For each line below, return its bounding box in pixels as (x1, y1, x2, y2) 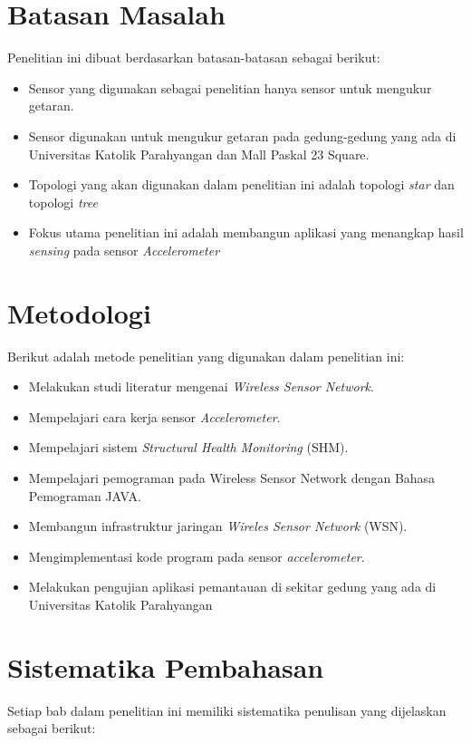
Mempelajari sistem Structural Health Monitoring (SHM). (28, 438, 349, 457)
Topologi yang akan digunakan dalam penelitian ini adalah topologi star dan (28, 175, 455, 194)
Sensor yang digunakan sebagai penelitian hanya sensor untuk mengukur (28, 78, 432, 97)
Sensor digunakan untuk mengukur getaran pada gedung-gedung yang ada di (28, 126, 457, 145)
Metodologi (7, 294, 151, 331)
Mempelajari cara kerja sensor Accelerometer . (28, 407, 281, 426)
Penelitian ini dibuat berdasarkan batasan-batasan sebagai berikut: (7, 48, 380, 67)
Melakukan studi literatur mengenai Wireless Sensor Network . (28, 377, 374, 396)
